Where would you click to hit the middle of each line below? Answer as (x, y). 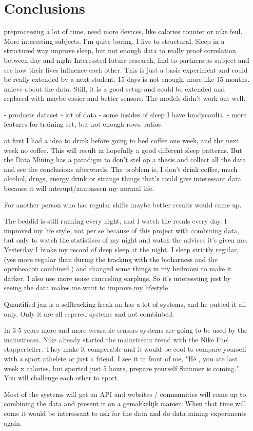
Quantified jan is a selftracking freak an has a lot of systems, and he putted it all (125, 304)
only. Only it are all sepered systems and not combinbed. (89, 313)
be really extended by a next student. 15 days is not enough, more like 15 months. (127, 79)
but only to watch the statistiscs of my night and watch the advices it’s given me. (126, 240)
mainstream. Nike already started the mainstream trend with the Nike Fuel (117, 339)
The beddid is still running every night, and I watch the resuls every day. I (116, 221)
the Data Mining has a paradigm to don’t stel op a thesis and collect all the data (125, 159)
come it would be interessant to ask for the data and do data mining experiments (125, 413)
